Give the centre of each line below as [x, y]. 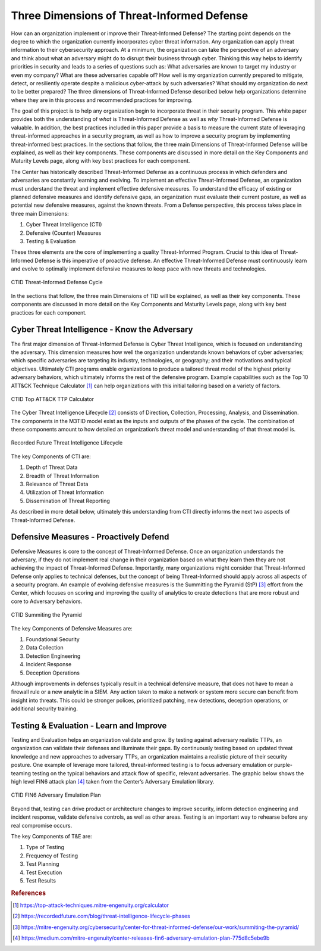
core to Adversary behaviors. [47, 601]
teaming [21, 773]
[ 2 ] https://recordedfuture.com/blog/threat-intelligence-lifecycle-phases [101, 916]
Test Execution [44, 872]
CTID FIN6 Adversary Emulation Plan [56, 795]
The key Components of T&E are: [51, 836]
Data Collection [45, 648]
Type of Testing [45, 847]
